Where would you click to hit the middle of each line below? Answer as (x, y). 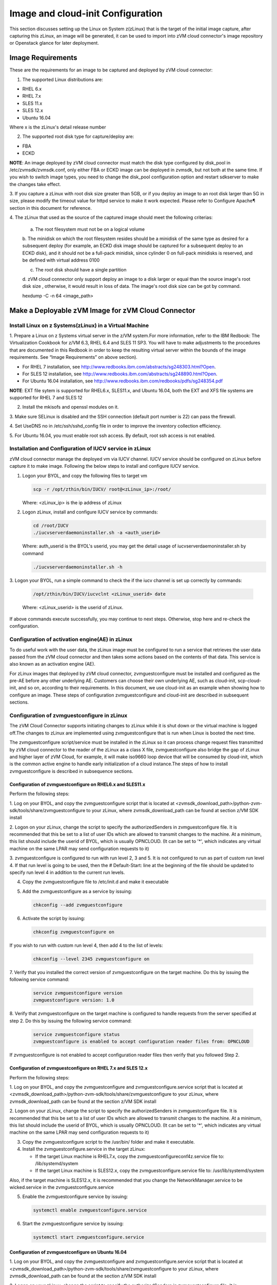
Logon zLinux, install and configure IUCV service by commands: (90, 512)
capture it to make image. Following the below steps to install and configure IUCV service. (104, 466)
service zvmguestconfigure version (78, 993)
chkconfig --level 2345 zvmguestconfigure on (91, 959)
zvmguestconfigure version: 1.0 (74, 1000)
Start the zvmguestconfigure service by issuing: (73, 1224)
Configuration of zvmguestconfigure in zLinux (68, 715)
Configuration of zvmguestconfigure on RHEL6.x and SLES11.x (77, 784)
